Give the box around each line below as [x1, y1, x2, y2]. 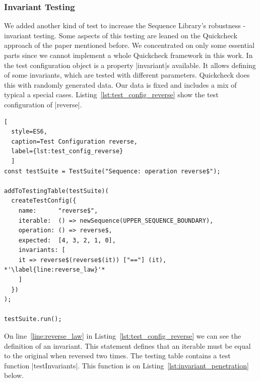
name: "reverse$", [18, 207, 98, 214]
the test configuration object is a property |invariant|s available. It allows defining [4, 59, 256, 70]
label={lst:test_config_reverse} [11, 148, 123, 155]
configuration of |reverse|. [4, 99, 82, 109]
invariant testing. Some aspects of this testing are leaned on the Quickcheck [4, 30, 237, 40]
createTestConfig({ [11, 197, 77, 205]
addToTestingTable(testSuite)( [4, 187, 109, 195]
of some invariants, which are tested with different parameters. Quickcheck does [4, 70, 250, 80]
